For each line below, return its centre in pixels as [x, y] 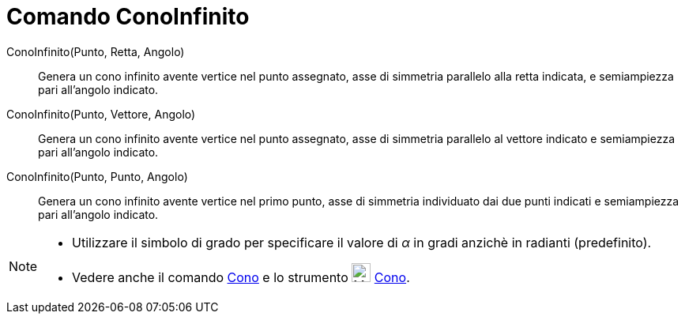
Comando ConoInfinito [128, 17]
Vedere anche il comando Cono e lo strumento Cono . [241, 277]
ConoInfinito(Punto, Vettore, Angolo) [101, 114]
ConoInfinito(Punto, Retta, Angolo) [96, 51]
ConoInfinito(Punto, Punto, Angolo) [97, 176]
